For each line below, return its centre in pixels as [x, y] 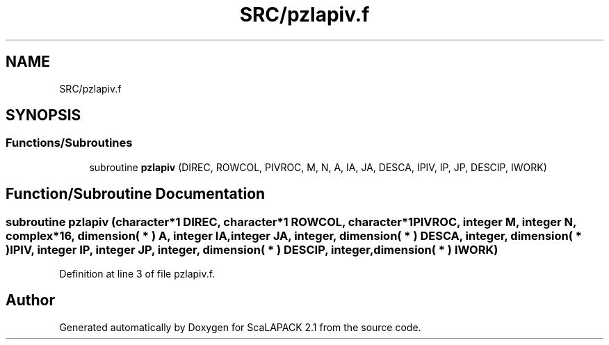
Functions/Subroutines [69, 143]
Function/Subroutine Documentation [136, 194]
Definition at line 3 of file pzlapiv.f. [137, 274]
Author [30, 300]
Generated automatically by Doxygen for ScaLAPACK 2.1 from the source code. [240, 327]
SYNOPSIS [43, 115]
